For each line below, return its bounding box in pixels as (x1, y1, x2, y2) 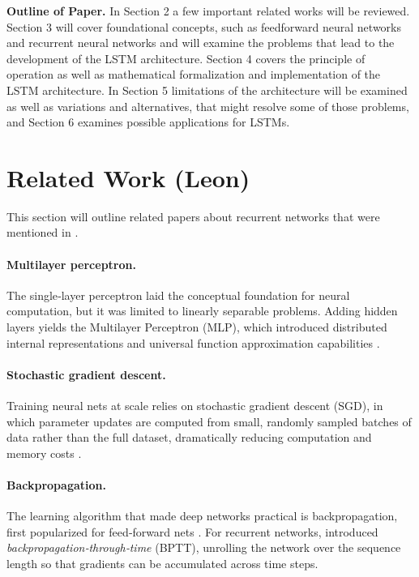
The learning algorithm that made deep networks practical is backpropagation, (6, 507, 398, 524)
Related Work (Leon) (6, 160, 250, 194)
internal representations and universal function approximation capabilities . (6, 334, 380, 351)
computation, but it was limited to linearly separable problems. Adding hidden (6, 302, 398, 319)
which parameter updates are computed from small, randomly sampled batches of (6, 412, 412, 430)
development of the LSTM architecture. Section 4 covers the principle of (6, 49, 366, 66)
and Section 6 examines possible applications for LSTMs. (6, 113, 290, 130)
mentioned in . (6, 224, 79, 241)
